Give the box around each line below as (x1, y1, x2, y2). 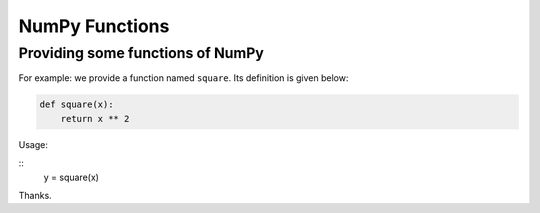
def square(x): (39, 99, 114, 110)
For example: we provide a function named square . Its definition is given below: (18, 72, 349, 84)
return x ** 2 (60, 113, 130, 124)
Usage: (18, 138, 49, 150)
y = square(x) (43, 171, 100, 183)
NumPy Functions (18, 15, 170, 37)
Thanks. (18, 189, 52, 201)
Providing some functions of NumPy (18, 44, 264, 62)
